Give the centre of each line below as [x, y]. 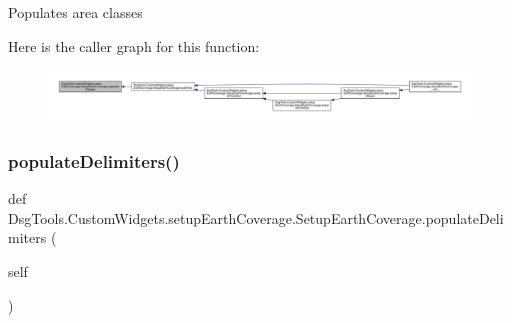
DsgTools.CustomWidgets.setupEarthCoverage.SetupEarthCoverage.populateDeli [256, 217]
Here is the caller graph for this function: [134, 45]
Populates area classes [75, 12]
